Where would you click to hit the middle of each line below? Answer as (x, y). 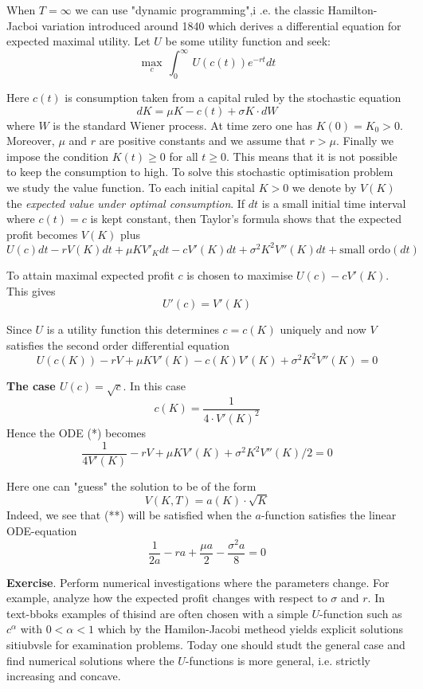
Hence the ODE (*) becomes (76, 432)
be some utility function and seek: (248, 41)
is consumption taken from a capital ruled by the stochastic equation (233, 98)
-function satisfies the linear (329, 515)
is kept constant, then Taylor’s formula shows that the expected (246, 219)
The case (31, 385)
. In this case (154, 385)
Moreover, (31, 141)
